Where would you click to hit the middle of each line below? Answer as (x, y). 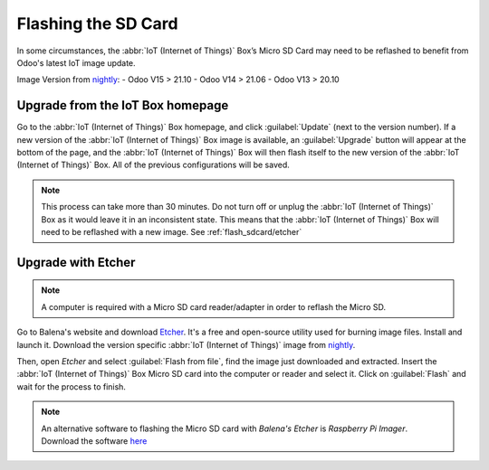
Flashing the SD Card (97, 23)
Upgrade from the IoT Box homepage (123, 105)
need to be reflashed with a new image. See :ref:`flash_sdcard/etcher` (172, 231)
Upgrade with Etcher (76, 262)
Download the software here (94, 441)
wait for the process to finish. (72, 386)
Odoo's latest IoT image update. (76, 62)
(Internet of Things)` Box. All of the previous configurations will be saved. (153, 165)
